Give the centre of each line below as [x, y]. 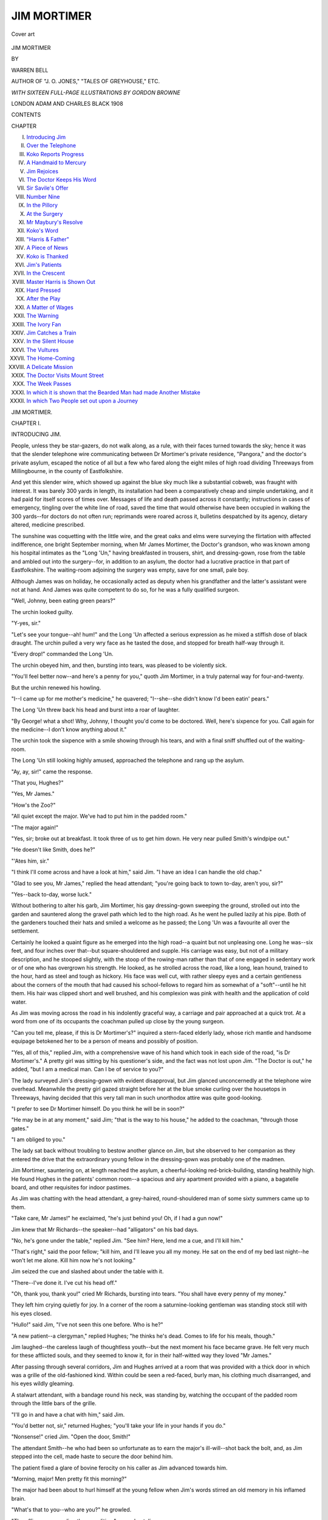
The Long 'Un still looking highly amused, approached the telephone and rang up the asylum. [128, 761]
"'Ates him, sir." [30, 861]
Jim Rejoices [43, 171]
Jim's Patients [44, 264]
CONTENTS [26, 115]
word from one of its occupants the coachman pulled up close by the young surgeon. [118, 1021]
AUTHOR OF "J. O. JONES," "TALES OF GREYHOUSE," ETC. [86, 81]
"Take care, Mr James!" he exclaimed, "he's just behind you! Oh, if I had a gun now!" [117, 1218]
